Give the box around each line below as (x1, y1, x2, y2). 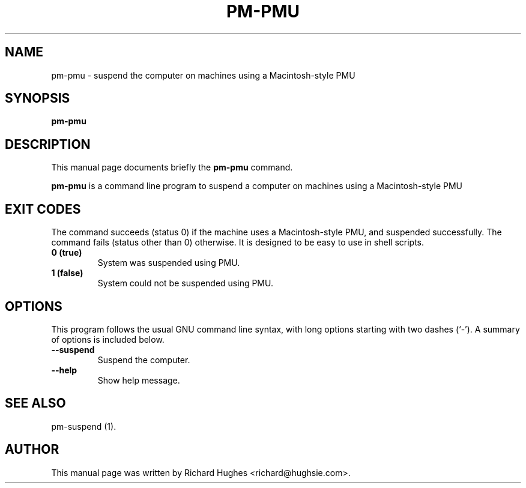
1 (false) (51, 268, 83, 279)
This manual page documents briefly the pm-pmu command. (51, 162, 293, 173)
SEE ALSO (5, 396, 66, 411)
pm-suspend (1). (51, 421, 116, 432)
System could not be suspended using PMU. (97, 278, 273, 289)
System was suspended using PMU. (97, 258, 240, 268)
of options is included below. (51, 334, 165, 345)
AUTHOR (5, 442, 59, 457)
